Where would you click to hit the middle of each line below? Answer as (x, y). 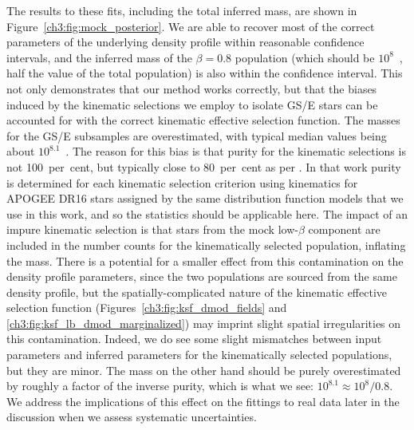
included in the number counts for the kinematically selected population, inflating (206, 245)
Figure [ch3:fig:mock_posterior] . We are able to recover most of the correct (191, 26)
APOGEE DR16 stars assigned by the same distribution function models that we (205, 198)
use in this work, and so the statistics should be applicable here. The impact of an (207, 213)
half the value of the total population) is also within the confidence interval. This (205, 73)
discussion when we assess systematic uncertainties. (132, 417)
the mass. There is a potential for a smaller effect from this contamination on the (205, 260)
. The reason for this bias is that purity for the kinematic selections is (236, 151)
